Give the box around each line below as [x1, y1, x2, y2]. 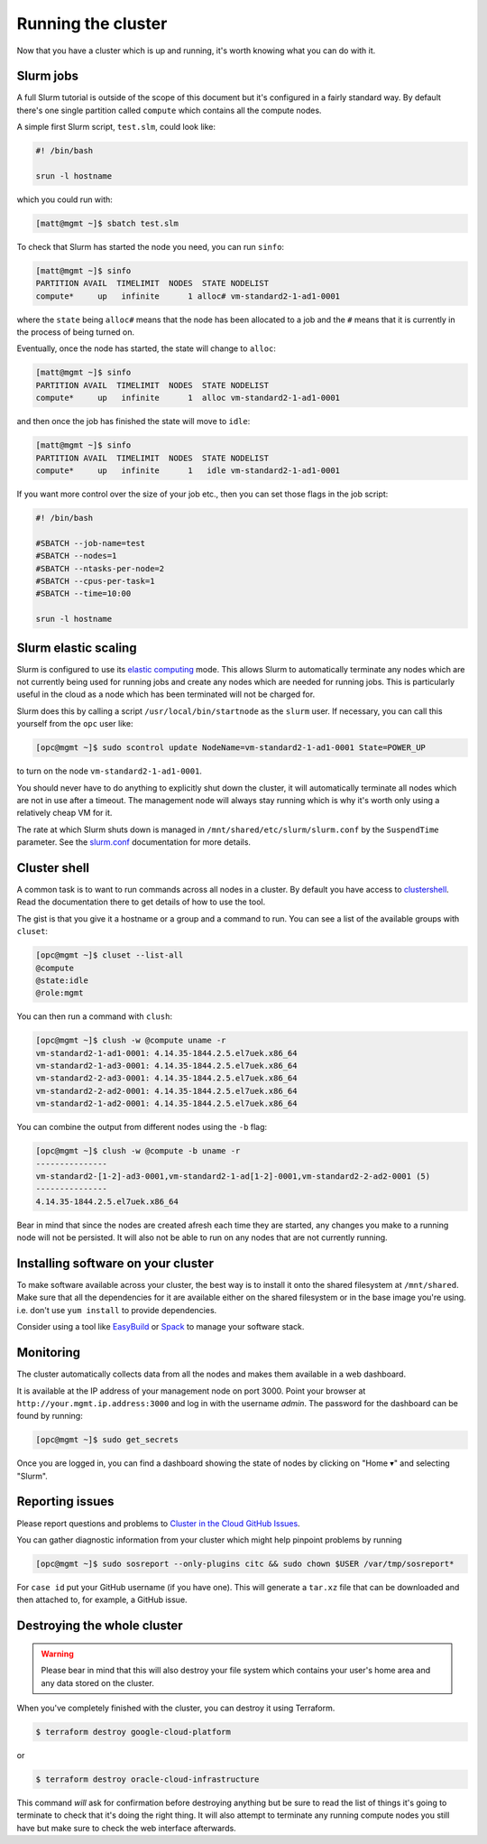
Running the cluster [16, 14, 168, 33]
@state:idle [35, 975, 89, 986]
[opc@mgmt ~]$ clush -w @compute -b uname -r [35, 1146, 241, 1156]
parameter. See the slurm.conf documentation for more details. [16, 837, 252, 848]
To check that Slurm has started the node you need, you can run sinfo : [16, 241, 284, 252]
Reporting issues [16, 1494, 115, 1509]
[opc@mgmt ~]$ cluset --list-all [35, 950, 184, 960]
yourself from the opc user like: [16, 718, 133, 729]
